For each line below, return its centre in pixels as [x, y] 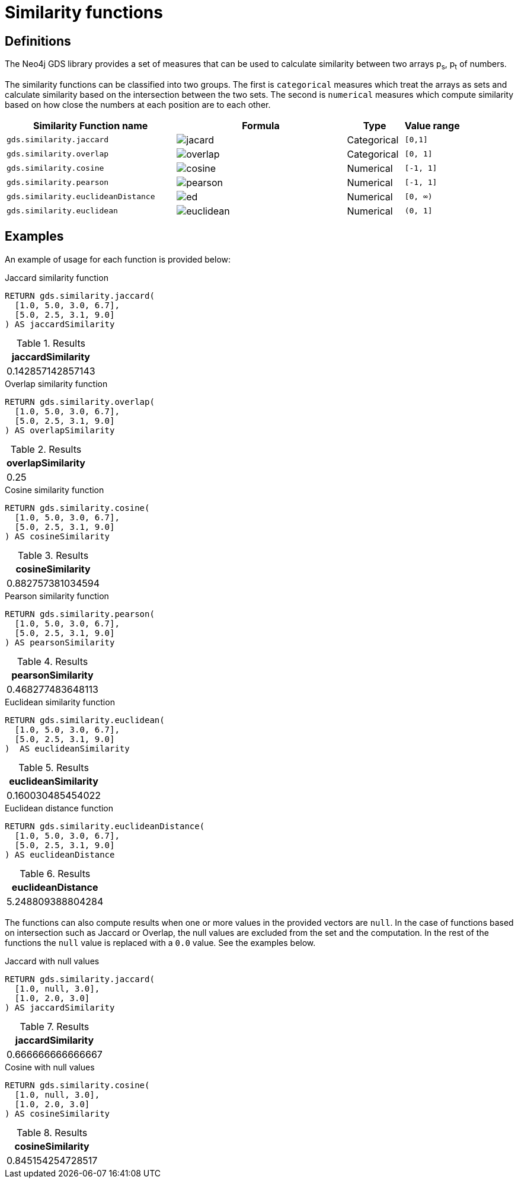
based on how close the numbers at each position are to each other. [138, 104]
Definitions [38, 41]
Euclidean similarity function [60, 702]
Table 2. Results [46, 449]
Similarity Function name [91, 125]
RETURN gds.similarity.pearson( [80, 614]
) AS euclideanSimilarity [67, 748]
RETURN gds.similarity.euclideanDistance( [105, 826]
